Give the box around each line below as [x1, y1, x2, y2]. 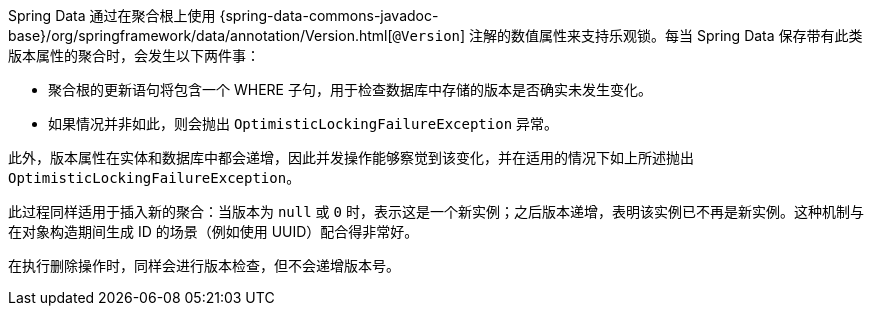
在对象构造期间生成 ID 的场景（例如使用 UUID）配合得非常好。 [8, 223, 419, 240]
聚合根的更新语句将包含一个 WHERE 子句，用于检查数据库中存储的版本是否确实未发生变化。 [48, 81, 652, 98]
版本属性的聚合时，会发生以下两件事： [8, 47, 260, 64]
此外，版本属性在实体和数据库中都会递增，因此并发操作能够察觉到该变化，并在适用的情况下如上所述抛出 [8, 149, 694, 166]
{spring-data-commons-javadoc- [219, 7, 439, 24]
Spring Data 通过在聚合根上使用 [8, 7, 216, 24]
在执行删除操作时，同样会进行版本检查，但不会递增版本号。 [8, 257, 400, 274]
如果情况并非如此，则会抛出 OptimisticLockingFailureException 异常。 [48, 115, 559, 132]
